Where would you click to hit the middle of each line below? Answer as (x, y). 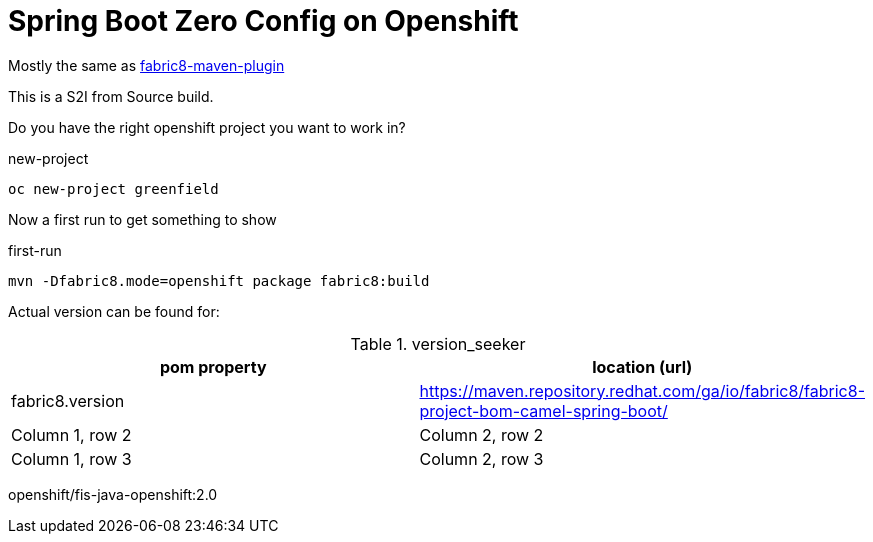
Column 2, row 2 (481, 434)
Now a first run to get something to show (142, 219)
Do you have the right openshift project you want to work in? (207, 127)
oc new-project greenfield (113, 188)
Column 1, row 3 (71, 458)
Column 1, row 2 (71, 434)
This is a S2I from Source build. (111, 96)
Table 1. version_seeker (438, 343)
